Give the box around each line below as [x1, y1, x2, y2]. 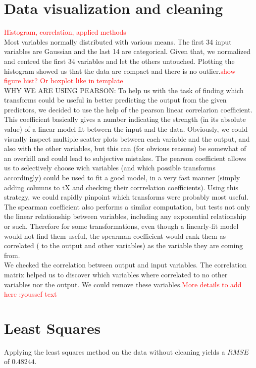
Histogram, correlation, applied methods [4, 27, 126, 37]
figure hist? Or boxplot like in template [4, 75, 123, 86]
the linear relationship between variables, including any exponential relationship [4, 211, 247, 221]
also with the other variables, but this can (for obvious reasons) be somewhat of [4, 143, 247, 154]
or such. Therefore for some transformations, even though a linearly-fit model [4, 221, 239, 231]
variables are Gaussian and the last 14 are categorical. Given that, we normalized [4, 46, 251, 56]
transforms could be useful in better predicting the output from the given [4, 95, 227, 105]
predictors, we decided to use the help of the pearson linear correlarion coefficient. [4, 104, 253, 114]
